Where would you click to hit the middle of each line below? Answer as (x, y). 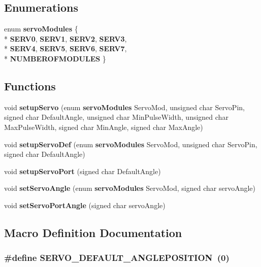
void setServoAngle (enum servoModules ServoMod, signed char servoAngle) (130, 188)
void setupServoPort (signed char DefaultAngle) (83, 171)
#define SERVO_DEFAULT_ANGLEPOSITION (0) (117, 258)
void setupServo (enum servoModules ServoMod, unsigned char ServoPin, (124, 107)
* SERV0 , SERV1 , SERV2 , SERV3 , (66, 38)
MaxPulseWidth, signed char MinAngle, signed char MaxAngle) (104, 127)
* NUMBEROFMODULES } (55, 58)
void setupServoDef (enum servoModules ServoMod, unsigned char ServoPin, (131, 144)
